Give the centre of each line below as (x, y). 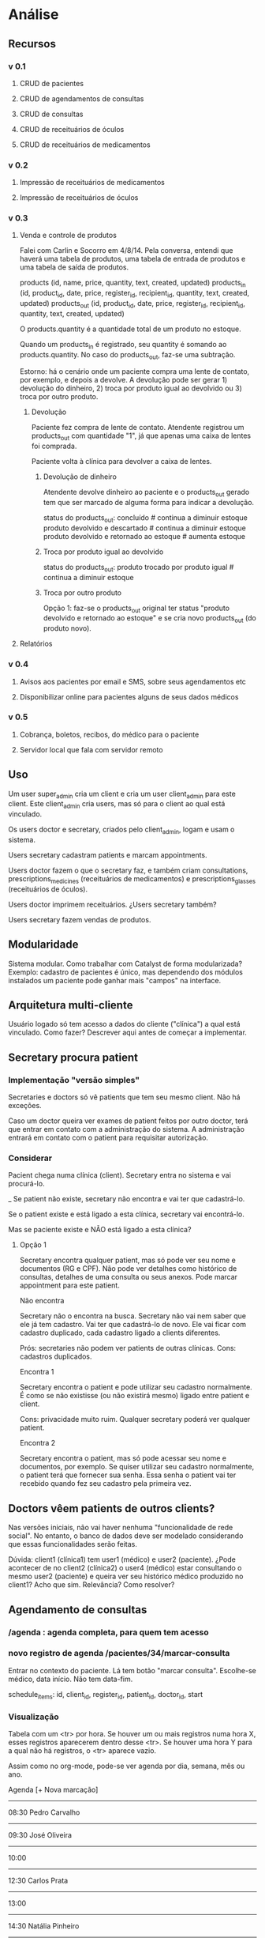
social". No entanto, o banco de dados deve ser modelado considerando (126, 1536)
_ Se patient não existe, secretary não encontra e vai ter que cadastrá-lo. (127, 1199)
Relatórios (36, 644)
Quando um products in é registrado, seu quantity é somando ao (123, 345)
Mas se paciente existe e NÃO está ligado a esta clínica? (100, 1230)
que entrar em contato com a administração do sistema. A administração (126, 1129)
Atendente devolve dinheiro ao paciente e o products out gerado (146, 493)
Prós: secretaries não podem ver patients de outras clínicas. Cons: (128, 1348)
